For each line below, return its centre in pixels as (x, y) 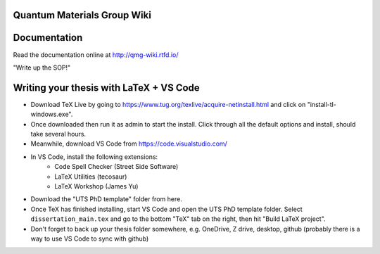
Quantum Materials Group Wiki (82, 15)
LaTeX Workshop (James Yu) (96, 186)
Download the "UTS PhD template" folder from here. (106, 199)
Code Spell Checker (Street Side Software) (116, 167)
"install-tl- (322, 104)
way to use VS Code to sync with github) (90, 239)
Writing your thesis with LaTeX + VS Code (106, 88)
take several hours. (58, 134)
